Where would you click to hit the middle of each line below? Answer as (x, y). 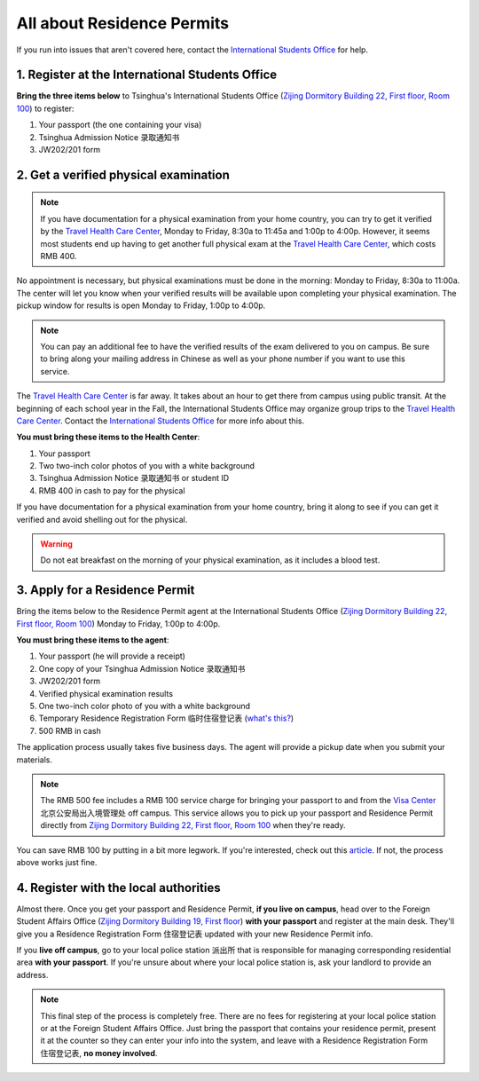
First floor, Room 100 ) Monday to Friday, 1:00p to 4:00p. (118, 623)
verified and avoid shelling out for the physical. (102, 519)
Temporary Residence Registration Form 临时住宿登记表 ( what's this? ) (166, 718)
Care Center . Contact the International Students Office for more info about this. (161, 421)
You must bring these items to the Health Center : (108, 437)
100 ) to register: (45, 108)
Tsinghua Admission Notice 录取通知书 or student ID (134, 478)
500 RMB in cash (70, 730)
